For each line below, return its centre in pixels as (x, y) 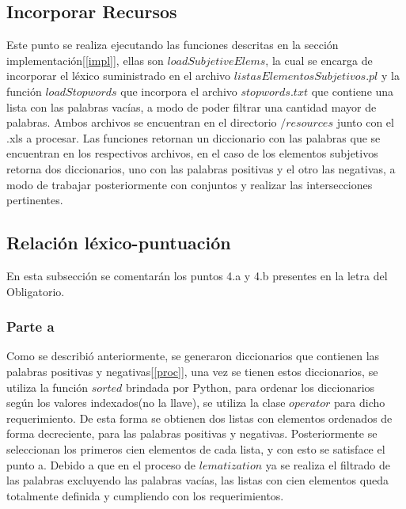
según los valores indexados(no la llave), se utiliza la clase (146, 403)
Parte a (30, 327)
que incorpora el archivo (179, 91)
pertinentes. (35, 200)
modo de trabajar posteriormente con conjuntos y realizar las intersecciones (190, 184)
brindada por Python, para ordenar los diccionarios (250, 387)
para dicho (360, 403)
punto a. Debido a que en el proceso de (101, 464)
